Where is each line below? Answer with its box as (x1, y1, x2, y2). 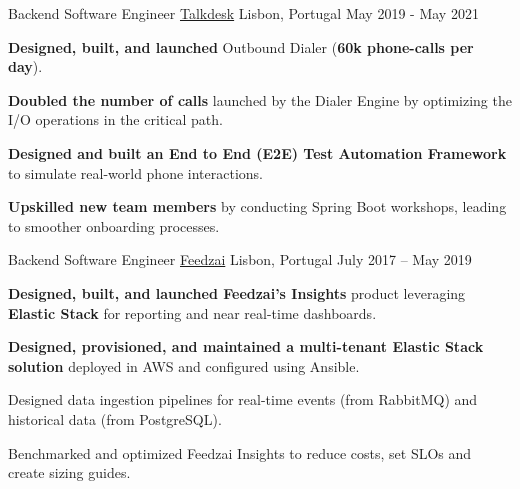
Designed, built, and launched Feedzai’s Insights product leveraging (8, 282, 466, 303)
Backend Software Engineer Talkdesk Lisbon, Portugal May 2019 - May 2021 (8, 3, 479, 23)
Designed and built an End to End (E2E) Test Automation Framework (8, 142, 507, 163)
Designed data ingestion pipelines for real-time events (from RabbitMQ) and (8, 389, 478, 410)
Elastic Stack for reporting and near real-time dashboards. (8, 302, 377, 323)
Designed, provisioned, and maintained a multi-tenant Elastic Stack (8, 336, 484, 357)
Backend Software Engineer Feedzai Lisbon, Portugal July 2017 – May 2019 (8, 249, 472, 270)
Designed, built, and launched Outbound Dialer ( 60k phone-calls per (8, 36, 474, 57)
